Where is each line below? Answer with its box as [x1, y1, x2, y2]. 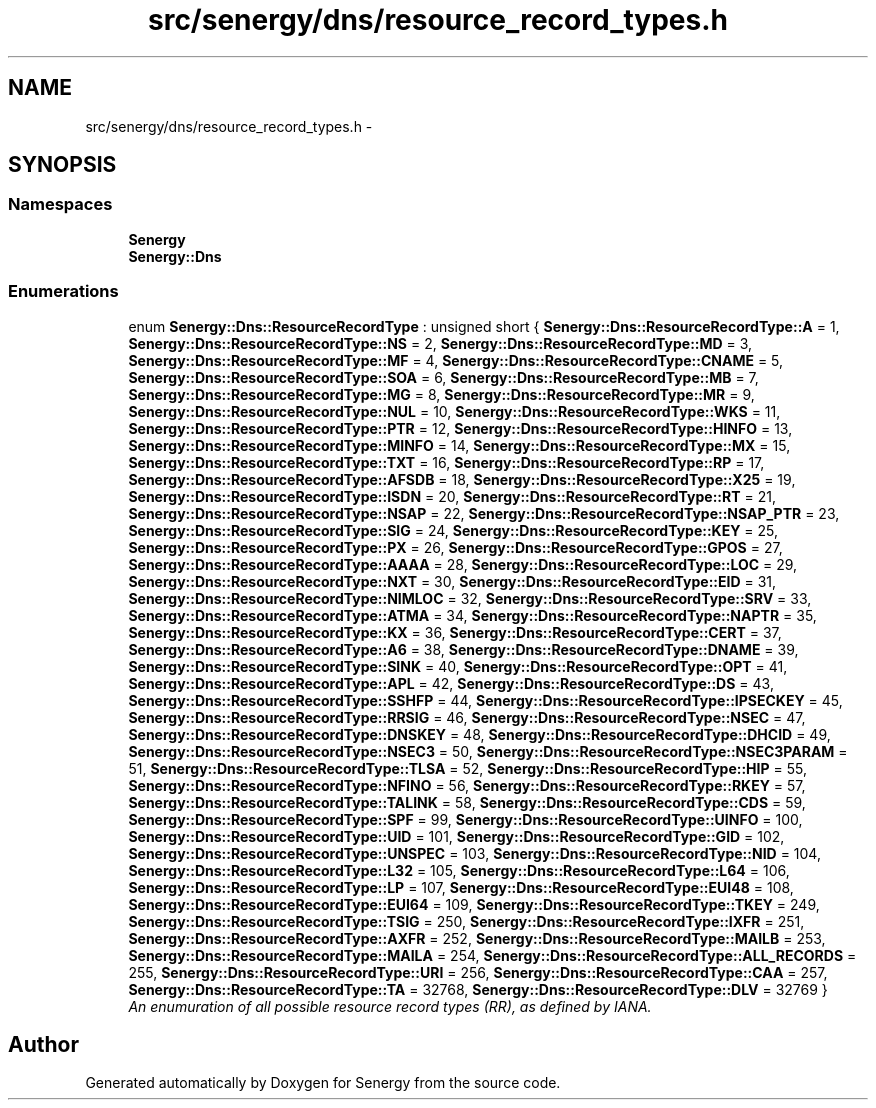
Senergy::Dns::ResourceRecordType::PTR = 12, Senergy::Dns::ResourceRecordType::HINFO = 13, [128, 419, 793, 437]
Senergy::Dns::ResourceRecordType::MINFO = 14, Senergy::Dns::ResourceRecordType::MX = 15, [128, 436, 791, 454]
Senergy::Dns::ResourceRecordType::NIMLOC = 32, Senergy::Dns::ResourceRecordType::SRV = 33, [128, 589, 812, 607]
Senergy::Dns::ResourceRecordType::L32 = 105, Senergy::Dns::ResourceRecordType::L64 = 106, [128, 861, 790, 879]
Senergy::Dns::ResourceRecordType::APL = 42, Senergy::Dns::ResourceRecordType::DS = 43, [128, 674, 774, 692]
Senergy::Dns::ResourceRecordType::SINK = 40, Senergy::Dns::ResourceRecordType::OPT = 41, [128, 657, 788, 675]
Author [8, 1031, 79, 1057]
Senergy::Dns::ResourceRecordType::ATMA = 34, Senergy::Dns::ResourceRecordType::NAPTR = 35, [128, 606, 817, 624]
